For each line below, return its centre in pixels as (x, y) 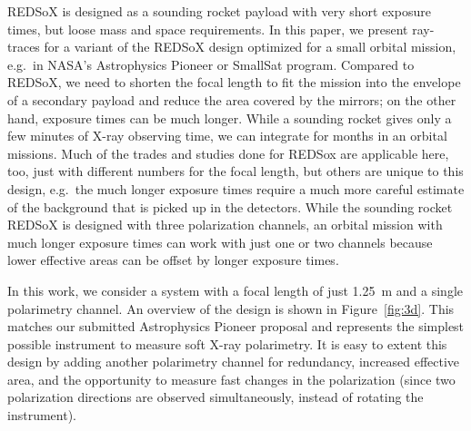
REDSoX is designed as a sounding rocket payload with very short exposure (219, 11)
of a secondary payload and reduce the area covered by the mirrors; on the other (232, 99)
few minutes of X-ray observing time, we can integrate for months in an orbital (227, 136)
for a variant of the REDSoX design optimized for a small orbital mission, (250, 47)
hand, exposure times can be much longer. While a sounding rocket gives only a (230, 118)
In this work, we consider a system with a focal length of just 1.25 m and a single (235, 290)
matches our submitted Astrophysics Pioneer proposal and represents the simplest (236, 326)
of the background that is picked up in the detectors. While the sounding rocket (230, 206)
